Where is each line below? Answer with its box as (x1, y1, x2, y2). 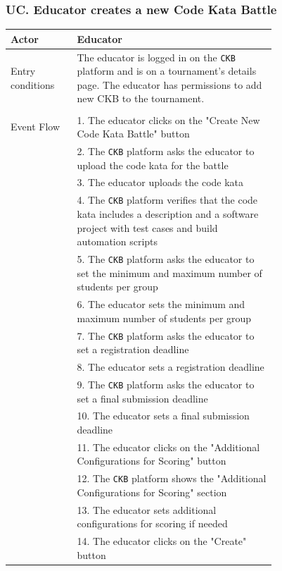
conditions (11, 77, 55, 92)
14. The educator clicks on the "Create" (77, 534, 247, 548)
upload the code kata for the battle (77, 157, 229, 172)
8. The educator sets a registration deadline (77, 360, 264, 374)
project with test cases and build (77, 220, 218, 235)
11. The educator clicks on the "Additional (77, 439, 260, 454)
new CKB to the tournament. (77, 91, 205, 106)
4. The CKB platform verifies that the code (77, 192, 258, 207)
